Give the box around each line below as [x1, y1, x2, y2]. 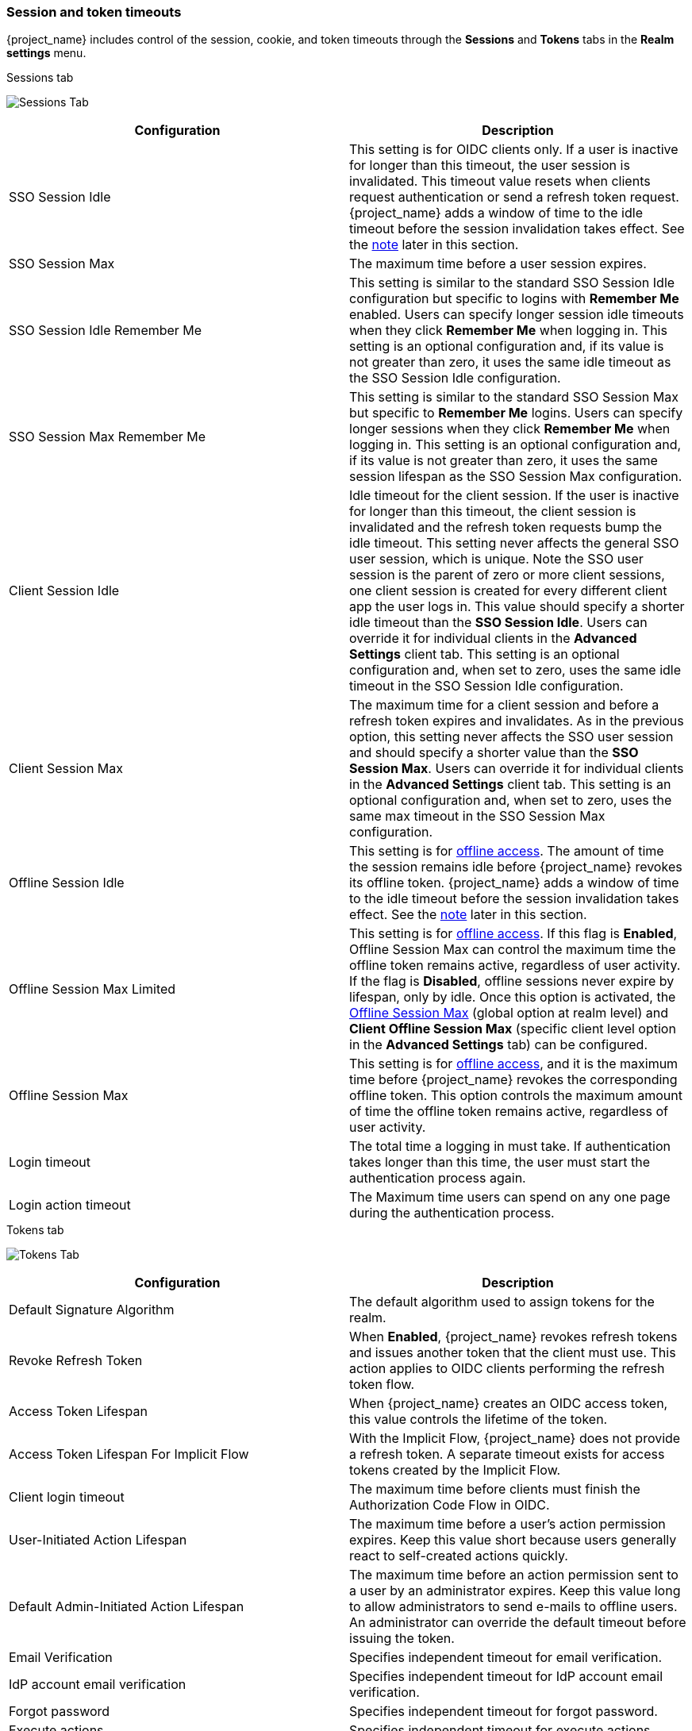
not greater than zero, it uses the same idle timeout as [349, 354, 671, 371]
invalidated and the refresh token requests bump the [349, 519, 663, 536]
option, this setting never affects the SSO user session [349, 729, 674, 745]
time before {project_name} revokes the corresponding [349, 1071, 678, 1088]
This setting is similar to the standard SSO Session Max [349, 389, 679, 406]
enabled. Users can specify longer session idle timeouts [349, 306, 684, 323]
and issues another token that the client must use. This [349, 1344, 676, 1361]
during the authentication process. [349, 1205, 555, 1221]
